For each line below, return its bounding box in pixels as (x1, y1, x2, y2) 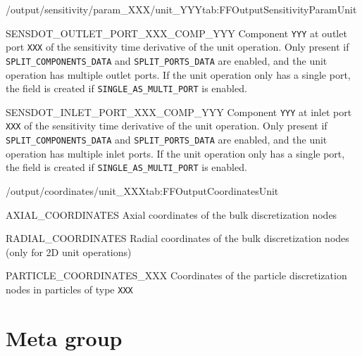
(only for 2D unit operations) (6, 244, 132, 259)
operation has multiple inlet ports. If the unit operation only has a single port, (6, 146, 345, 160)
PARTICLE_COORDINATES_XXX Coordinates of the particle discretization (6, 268, 347, 283)
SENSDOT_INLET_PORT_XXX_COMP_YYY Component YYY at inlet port (6, 104, 352, 119)
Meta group (6, 323, 123, 352)
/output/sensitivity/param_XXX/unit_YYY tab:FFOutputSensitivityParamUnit (6, 2, 357, 16)
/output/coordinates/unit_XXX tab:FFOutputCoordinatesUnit (6, 184, 279, 198)
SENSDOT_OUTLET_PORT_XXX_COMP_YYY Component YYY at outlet (6, 25, 347, 40)
